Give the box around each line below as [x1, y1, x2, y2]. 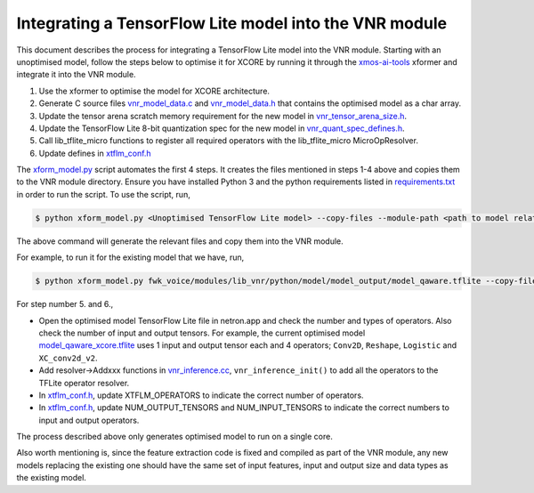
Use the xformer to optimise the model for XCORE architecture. [38, 85, 271, 96]
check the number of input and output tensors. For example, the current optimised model [38, 327, 366, 338]
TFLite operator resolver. [38, 377, 130, 388]
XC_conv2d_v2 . [38, 352, 98, 363]
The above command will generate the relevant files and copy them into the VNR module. [16, 236, 344, 246]
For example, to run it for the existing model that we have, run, [16, 252, 245, 263]
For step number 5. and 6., [16, 299, 114, 310]
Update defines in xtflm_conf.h [38, 148, 151, 158]
